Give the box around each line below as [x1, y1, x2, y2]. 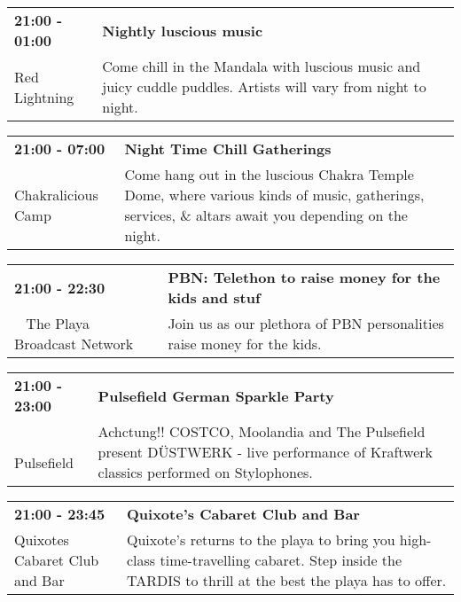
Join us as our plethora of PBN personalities [168, 313, 444, 333]
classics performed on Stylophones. [98, 462, 313, 482]
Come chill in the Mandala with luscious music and [102, 56, 421, 76]
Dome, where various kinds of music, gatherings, [124, 184, 425, 205]
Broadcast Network [14, 333, 134, 354]
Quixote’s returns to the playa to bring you [126, 529, 395, 550]
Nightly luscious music [102, 20, 263, 41]
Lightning [14, 86, 74, 107]
